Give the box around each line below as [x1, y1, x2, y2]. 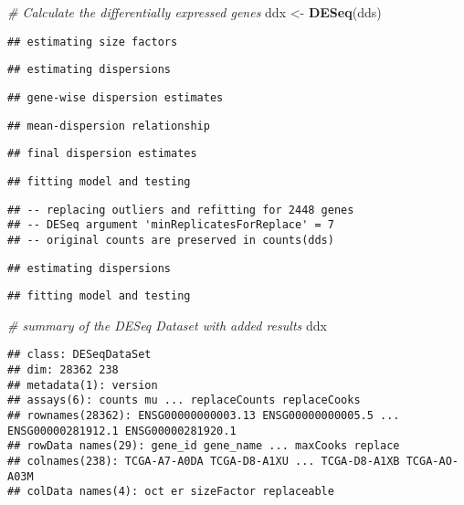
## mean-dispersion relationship [7, 119, 210, 132]
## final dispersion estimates [7, 147, 197, 161]
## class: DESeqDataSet [7, 348, 152, 362]
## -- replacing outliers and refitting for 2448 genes [7, 203, 354, 216]
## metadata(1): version [7, 378, 158, 392]
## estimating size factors [7, 35, 178, 48]
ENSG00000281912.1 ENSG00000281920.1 [7, 424, 237, 437]
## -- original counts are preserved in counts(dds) [7, 233, 334, 247]
